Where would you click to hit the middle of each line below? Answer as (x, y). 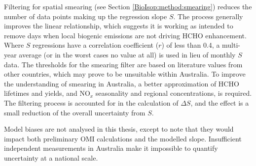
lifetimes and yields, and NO (47, 93)
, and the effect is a (220, 102)
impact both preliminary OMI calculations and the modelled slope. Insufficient (123, 138)
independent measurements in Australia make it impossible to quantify (111, 148)
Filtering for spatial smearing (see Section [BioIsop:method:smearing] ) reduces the (128, 6)
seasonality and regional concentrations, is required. (174, 93)
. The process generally (208, 16)
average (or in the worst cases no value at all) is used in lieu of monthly (127, 54)
